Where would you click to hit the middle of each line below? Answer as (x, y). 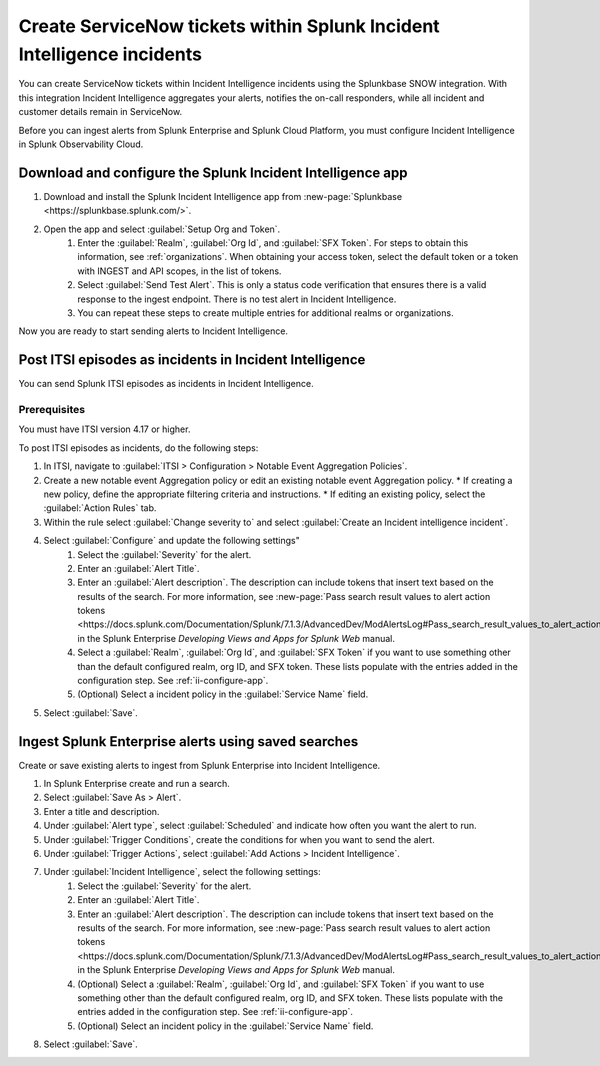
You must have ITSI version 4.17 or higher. (104, 429)
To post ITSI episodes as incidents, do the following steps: (138, 447)
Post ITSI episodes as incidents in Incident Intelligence (192, 360)
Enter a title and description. (101, 811)
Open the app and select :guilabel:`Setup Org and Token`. (162, 229)
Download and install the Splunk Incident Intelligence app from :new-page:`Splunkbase (223, 196)
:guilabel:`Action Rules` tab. (100, 508)
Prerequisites (51, 409)
